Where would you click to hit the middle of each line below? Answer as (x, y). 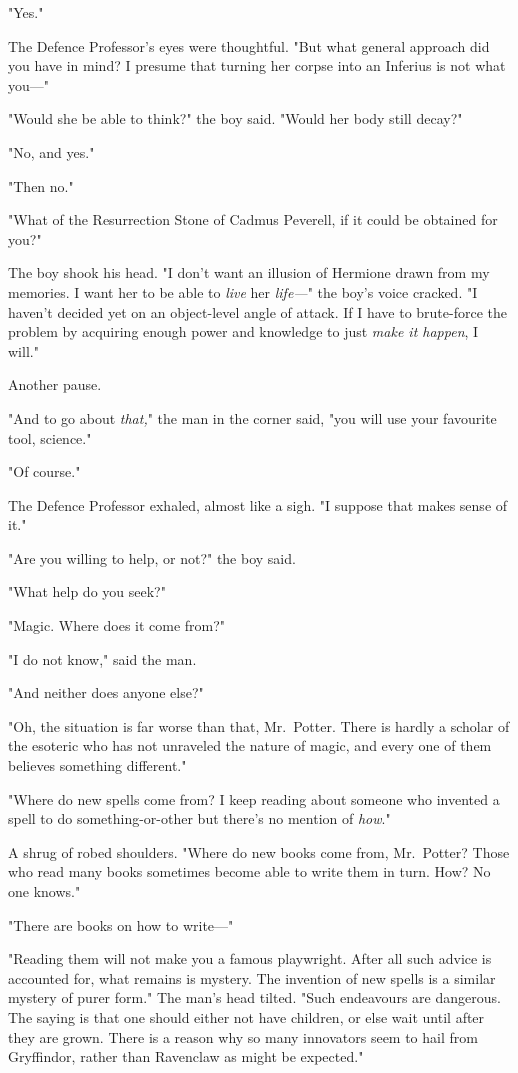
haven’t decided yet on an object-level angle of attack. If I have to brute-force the (257, 311)
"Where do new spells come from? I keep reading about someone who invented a (254, 798)
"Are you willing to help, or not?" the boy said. (152, 557)
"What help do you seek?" (87, 591)
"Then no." (41, 185)
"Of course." (44, 471)
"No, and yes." (51, 151)
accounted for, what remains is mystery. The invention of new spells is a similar (252, 977)
